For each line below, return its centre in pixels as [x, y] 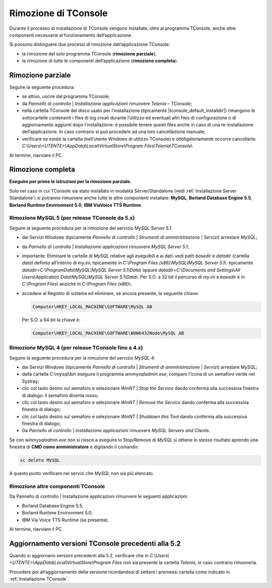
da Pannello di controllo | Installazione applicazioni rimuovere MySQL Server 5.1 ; [106, 247]
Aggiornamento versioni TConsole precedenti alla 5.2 [95, 543]
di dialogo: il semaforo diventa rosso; [60, 395]
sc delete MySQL [40, 460]
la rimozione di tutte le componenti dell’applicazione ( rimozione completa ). [100, 61]
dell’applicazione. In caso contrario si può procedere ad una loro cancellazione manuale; [114, 132]
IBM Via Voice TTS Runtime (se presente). [65, 520]
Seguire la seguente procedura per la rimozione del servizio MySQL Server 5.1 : [91, 228]
